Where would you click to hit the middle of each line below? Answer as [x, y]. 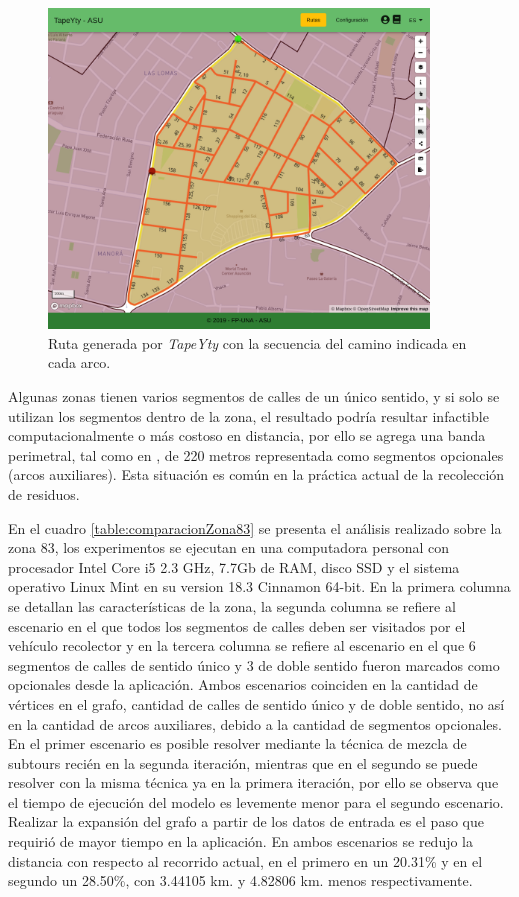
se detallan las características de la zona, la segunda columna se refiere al [232, 605]
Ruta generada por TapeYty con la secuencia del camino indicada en [257, 342]
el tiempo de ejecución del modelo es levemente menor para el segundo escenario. [256, 801]
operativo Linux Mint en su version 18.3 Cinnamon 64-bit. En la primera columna [259, 586]
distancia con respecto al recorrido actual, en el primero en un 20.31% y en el [245, 860]
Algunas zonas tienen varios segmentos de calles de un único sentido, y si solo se [254, 396]
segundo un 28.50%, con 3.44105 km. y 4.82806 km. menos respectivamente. [240, 880]
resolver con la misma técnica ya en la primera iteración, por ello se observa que [253, 782]
